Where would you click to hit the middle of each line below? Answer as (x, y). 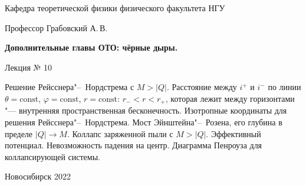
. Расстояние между (202, 87)
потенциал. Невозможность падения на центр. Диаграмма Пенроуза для (134, 145)
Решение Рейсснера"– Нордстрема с (70, 87)
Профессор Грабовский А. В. (56, 27)
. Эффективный (233, 133)
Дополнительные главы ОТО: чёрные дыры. (91, 47)
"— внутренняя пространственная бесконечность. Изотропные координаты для (146, 110)
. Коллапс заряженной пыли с (120, 133)
